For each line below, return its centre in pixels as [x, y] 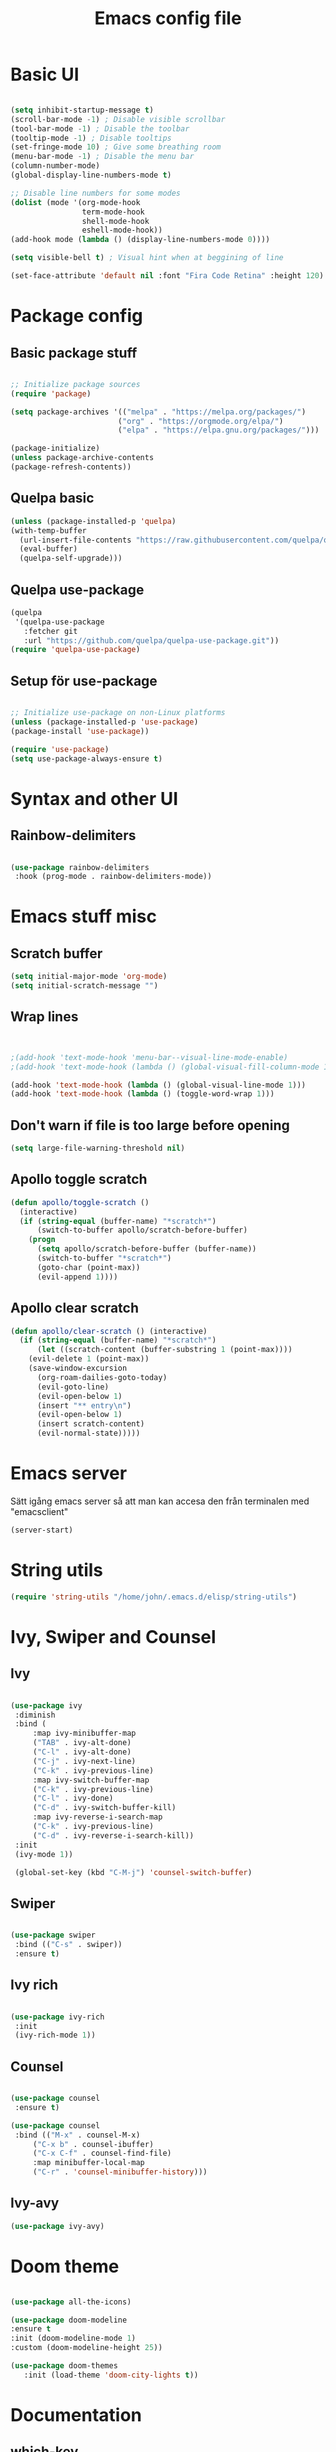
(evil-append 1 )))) [77, 1277]
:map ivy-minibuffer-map [84, 1733]
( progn [42, 1240]
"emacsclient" [39, 1511]
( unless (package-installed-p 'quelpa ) [93, 521]
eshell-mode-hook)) [122, 230]
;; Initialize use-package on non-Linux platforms [118, 713]
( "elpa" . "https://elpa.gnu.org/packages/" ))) [218, 430]
